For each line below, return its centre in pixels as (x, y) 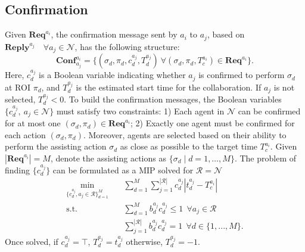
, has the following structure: (127, 46)
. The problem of (265, 158)
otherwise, (144, 241)
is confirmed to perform (242, 75)
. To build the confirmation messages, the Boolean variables (173, 99)
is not (284, 87)
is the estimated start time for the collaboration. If (169, 87)
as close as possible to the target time (189, 146)
